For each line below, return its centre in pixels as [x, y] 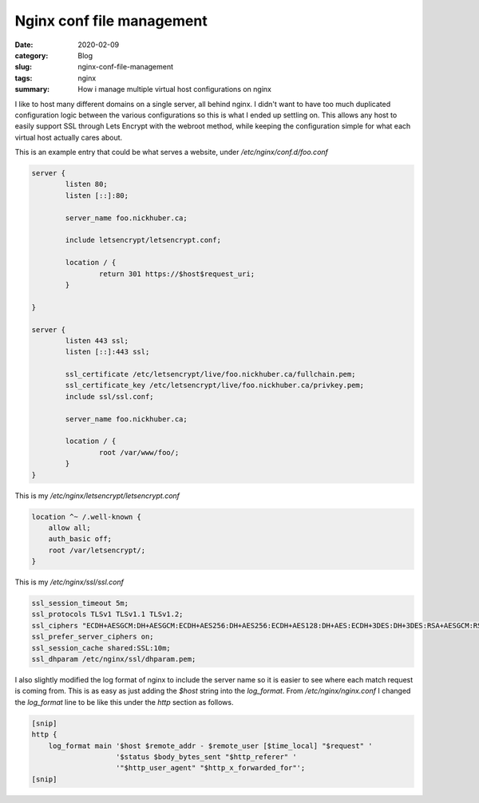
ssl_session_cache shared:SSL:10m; [101, 648]
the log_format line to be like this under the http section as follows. [124, 702]
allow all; [69, 528]
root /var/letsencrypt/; [97, 550]
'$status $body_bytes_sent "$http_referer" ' [206, 757]
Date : [24, 45]
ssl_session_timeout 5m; [80, 603]
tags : [24, 78]
